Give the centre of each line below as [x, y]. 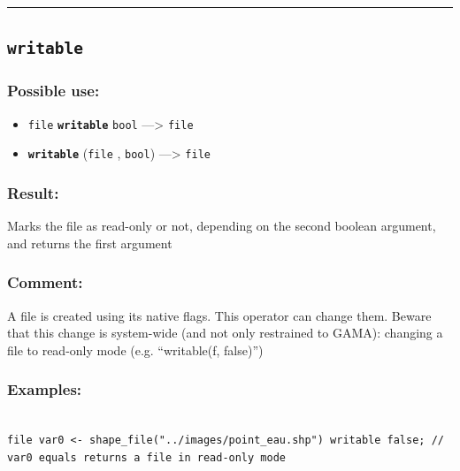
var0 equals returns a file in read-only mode [146, 457]
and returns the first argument [90, 243]
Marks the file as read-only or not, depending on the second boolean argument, [222, 226]
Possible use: [54, 91]
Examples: [45, 389]
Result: [33, 192]
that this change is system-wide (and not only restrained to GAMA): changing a [225, 333]
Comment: [45, 282]
